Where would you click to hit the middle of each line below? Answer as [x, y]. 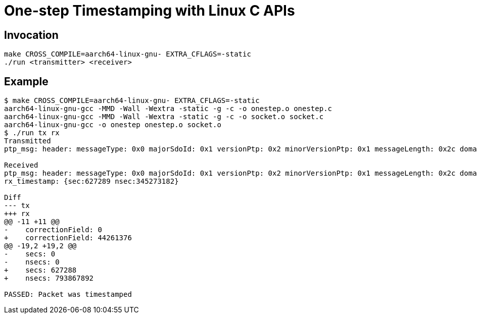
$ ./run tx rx [32, 133]
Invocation [31, 35]
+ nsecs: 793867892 [49, 278]
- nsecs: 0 [32, 262]
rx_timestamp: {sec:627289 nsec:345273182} [91, 181]
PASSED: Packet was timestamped [68, 295]
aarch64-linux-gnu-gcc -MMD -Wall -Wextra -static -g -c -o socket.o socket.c [164, 117]
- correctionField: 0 [53, 230]
